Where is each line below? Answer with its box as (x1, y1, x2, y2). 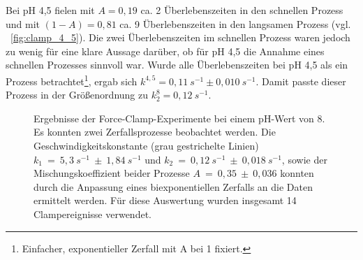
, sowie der (281, 152, 327, 166)
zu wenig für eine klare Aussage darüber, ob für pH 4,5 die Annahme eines (6, 43, 325, 58)
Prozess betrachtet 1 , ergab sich (6, 71, 138, 88)
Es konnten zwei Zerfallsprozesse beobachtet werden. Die (34, 124, 276, 139)
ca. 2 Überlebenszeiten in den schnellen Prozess (140, 3, 343, 17)
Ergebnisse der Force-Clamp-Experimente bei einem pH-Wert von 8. (34, 110, 325, 125)
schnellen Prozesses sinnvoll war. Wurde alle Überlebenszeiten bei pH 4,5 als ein (6, 57, 348, 72)
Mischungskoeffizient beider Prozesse (34, 166, 190, 180)
